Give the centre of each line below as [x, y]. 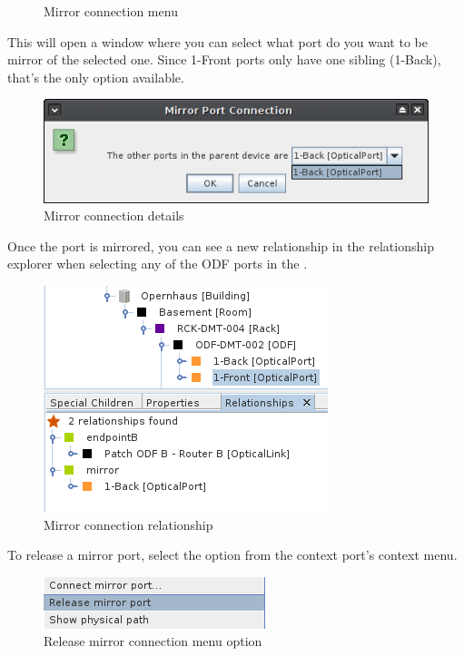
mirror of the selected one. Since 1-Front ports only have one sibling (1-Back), [224, 59]
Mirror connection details [114, 215]
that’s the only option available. [96, 77]
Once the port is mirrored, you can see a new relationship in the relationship [221, 245]
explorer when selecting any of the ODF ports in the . [158, 264]
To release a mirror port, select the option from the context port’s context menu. [232, 555]
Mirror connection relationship [128, 524]
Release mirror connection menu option [153, 641]
